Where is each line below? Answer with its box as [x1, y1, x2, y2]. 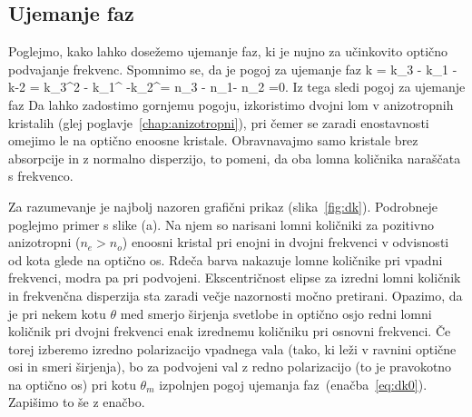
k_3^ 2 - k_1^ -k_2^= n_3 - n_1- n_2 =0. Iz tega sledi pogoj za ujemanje [44, 77, 466, 96]
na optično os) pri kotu [8, 374, 136, 393]
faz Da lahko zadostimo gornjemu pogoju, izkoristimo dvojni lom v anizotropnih [8, 94, 454, 114]
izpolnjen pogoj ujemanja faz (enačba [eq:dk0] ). [159, 374, 428, 393]
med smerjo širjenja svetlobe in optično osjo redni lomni [120, 303, 432, 323]
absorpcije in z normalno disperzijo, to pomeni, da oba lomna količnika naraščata [8, 148, 461, 167]
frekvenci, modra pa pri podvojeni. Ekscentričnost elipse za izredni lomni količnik [8, 268, 461, 287]
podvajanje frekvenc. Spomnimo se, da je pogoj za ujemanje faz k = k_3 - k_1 [8, 59, 449, 78]
